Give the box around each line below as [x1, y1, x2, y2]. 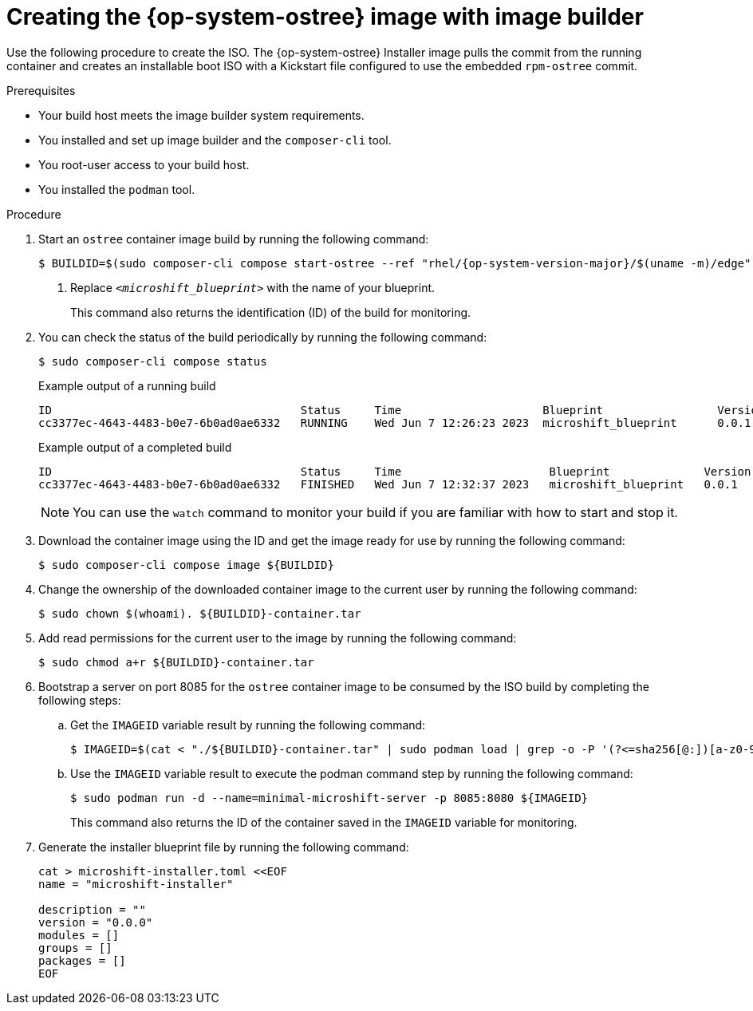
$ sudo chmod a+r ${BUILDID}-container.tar [38, 655, 314, 669]
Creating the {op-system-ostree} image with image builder [6, 3, 644, 30]
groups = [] [38, 941, 112, 954]
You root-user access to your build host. [38, 157, 250, 172]
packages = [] [38, 954, 126, 967]
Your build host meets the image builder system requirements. [38, 108, 365, 122]
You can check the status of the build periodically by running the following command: [38, 330, 487, 344]
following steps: [38, 693, 121, 707]
